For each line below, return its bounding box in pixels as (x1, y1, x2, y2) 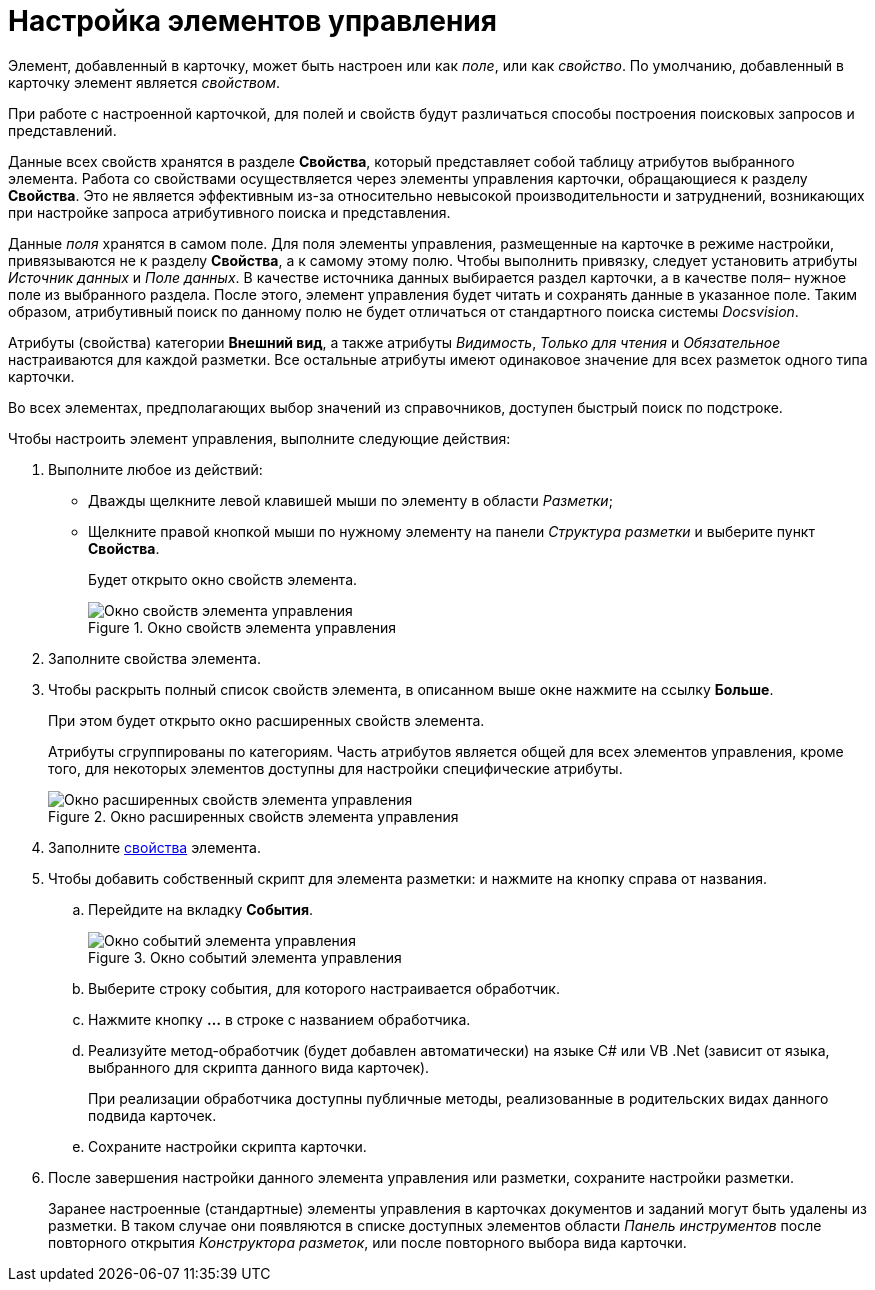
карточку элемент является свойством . (8, 73, 281, 91)
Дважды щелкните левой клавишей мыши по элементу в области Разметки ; (88, 491, 613, 509)
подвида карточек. (88, 1106, 217, 1124)
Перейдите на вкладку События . (88, 900, 314, 918)
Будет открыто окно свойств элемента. (88, 570, 358, 588)
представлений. (8, 121, 117, 139)
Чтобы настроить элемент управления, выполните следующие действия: (8, 429, 511, 447)
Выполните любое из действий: (48, 460, 263, 478)
